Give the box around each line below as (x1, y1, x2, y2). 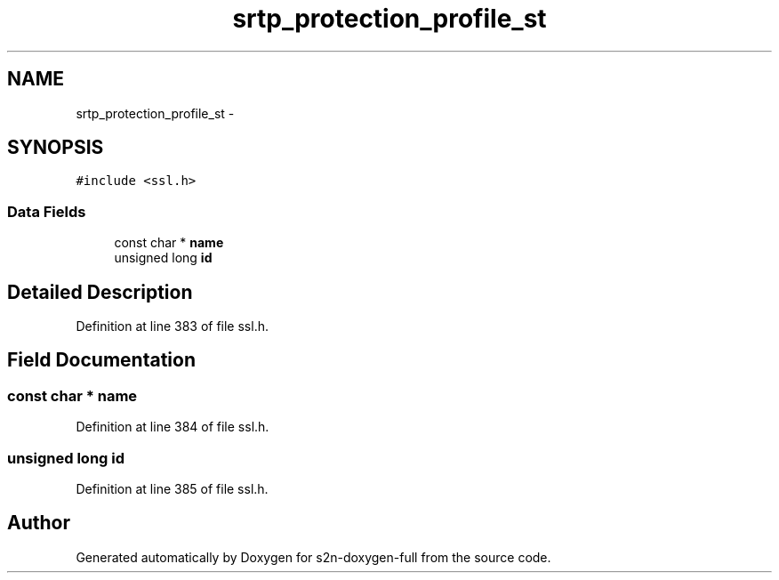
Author (7, 512, 70, 535)
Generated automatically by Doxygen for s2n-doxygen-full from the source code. (76, 549, 551, 565)
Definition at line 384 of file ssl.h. (76, 419, 269, 435)
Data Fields (7, 202, 86, 221)
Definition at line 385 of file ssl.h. (76, 481, 269, 496)
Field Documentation (7, 349, 196, 372)
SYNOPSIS (7, 136, 104, 159)
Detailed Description (7, 280, 193, 303)
